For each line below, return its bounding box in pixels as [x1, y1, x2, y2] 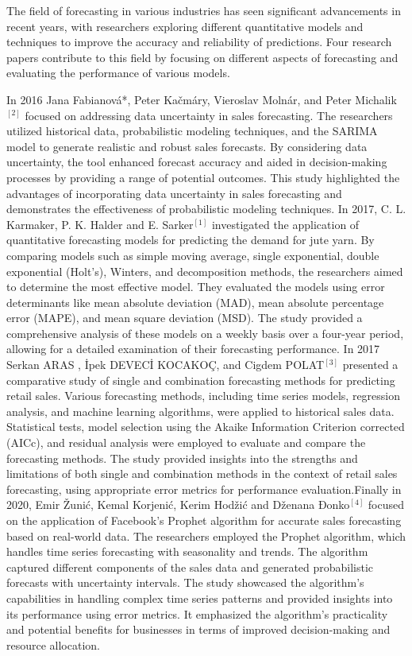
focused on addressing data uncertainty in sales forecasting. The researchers [25, 107, 393, 123]
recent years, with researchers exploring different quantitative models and [6, 17, 364, 34]
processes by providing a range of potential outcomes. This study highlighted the [6, 169, 400, 185]
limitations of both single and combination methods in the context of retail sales [6, 465, 398, 482]
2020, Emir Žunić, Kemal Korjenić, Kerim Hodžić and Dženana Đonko [6, 496, 350, 513]
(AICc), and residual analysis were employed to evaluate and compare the [6, 434, 366, 451]
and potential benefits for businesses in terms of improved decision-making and [6, 621, 391, 638]
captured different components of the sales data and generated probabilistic [6, 558, 374, 575]
